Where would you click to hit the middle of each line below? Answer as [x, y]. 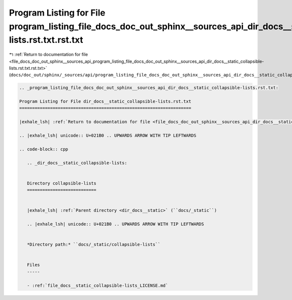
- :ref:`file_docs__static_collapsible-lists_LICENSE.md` [98, 285]
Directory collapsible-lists [62, 183]
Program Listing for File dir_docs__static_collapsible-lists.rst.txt [105, 102]
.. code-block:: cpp [44, 149]
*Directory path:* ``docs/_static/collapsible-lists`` [94, 244]
